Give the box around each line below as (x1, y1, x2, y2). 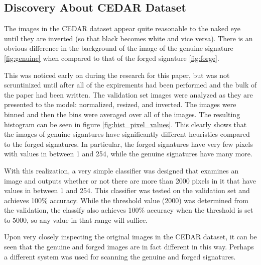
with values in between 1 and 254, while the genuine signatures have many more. (4, 148, 252, 159)
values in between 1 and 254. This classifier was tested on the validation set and (4, 185, 250, 196)
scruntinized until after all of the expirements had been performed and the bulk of (4, 79, 257, 90)
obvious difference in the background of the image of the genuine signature (4, 43, 233, 53)
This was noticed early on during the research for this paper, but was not (4, 69, 230, 80)
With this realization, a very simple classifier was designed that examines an (4, 165, 239, 175)
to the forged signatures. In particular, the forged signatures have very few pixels (4, 138, 253, 149)
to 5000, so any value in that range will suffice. (4, 214, 148, 225)
